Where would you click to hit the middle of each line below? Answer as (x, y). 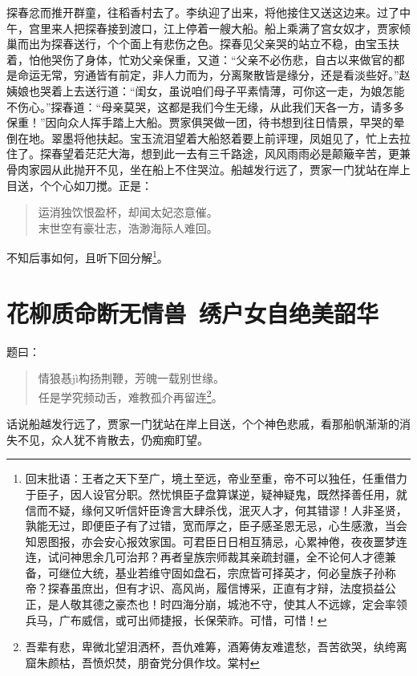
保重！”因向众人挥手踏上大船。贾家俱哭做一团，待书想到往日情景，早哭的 (200, 122)
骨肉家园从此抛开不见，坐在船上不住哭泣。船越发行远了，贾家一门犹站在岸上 (208, 169)
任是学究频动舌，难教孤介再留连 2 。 (130, 395)
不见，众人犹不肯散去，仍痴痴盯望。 (113, 439)
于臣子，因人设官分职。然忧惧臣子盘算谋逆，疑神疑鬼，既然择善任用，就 (216, 494)
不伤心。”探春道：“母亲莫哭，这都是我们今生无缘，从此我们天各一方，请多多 (206, 106)
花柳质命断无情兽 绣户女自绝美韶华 (193, 312)
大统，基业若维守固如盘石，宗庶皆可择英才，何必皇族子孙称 (239, 572)
